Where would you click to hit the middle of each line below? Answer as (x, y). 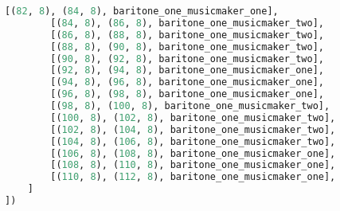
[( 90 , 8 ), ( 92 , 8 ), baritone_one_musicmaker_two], (187, 59)
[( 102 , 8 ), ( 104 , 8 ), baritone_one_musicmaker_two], (193, 129)
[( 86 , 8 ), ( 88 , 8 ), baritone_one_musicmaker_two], (187, 35)
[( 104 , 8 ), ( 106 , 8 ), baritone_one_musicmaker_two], (193, 141)
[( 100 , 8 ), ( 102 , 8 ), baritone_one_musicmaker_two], (193, 117)
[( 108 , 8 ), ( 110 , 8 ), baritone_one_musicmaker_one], (193, 165)
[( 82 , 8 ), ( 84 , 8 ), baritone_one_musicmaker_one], (142, 11)
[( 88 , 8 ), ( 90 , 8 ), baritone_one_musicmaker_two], (187, 47)
